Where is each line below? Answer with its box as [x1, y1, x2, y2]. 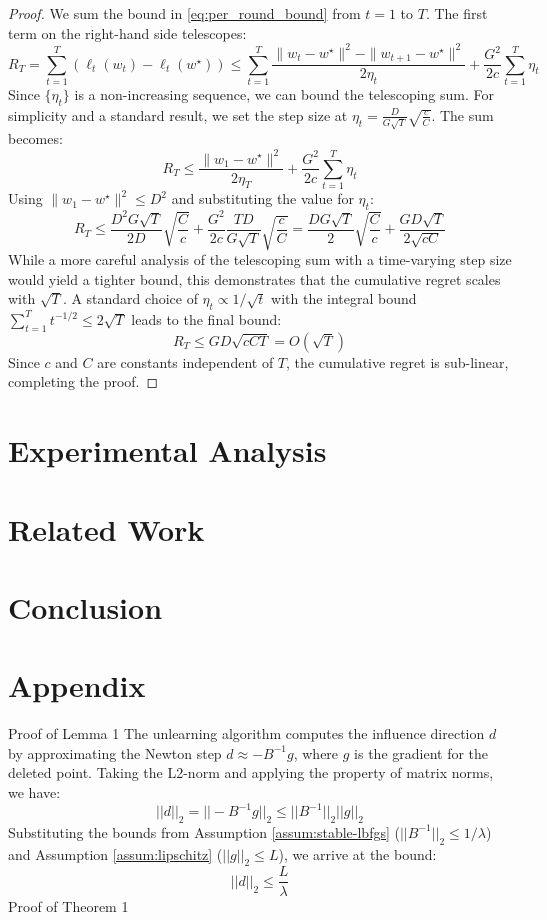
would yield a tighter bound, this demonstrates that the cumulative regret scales [8, 268, 501, 289]
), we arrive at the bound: [278, 843, 437, 864]
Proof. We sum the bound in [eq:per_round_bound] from [8, 3, 361, 23]
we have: [8, 781, 61, 802]
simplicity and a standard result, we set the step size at [8, 104, 348, 125]
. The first [425, 3, 488, 23]
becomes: [8, 128, 63, 149]
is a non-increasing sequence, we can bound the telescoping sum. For [74, 83, 494, 104]
